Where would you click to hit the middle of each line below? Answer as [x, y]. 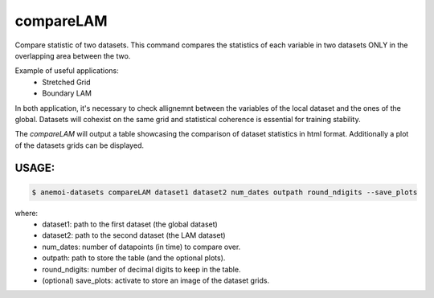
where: [27, 213]
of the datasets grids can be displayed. [80, 145]
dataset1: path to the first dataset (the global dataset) [130, 224]
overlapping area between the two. [73, 55]
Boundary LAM [67, 93]
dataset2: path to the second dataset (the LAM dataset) [134, 235]
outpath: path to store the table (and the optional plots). [134, 258]
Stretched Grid [66, 82]
